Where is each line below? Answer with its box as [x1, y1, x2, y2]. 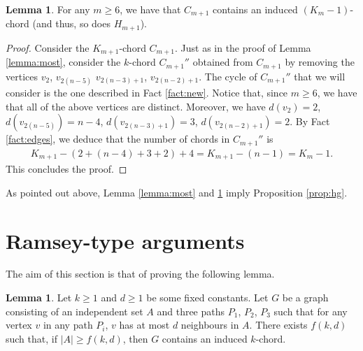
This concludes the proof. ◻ [6, 162, 127, 176]
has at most [119, 317, 170, 332]
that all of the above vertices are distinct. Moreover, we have [6, 99, 266, 113]
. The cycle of [199, 69, 257, 83]
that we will [294, 69, 346, 83]
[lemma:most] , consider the [6, 55, 121, 69]
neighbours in [180, 317, 239, 332]
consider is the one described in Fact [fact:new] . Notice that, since [6, 85, 288, 99]
